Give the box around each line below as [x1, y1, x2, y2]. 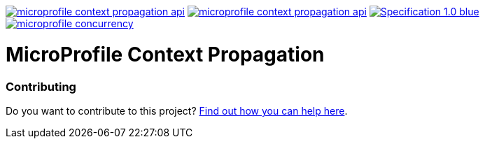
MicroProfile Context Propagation [6, 42, 325, 66]
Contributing [6, 79, 76, 94]
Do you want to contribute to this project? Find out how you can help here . [6, 104, 348, 117]
